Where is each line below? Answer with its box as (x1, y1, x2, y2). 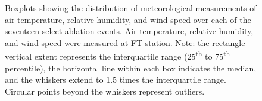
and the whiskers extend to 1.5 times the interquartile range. (5, 73, 226, 86)
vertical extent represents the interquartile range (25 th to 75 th (5, 48, 230, 63)
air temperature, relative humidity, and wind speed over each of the (5, 13, 251, 25)
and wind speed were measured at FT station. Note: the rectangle (5, 36, 245, 48)
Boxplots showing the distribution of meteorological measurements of (5, 2, 257, 14)
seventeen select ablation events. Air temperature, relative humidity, (5, 25, 254, 37)
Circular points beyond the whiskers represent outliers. (5, 84, 205, 97)
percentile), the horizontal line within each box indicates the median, (5, 61, 257, 74)
